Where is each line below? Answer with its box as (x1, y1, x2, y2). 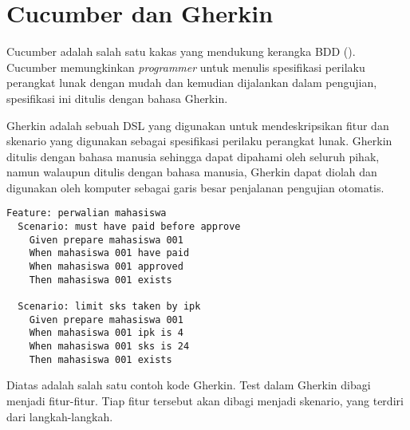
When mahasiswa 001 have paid (29, 247, 190, 259)
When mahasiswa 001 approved (29, 261, 183, 273)
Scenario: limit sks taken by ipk (18, 301, 201, 313)
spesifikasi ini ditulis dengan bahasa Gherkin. (6, 89, 228, 106)
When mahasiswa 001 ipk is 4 (29, 327, 183, 339)
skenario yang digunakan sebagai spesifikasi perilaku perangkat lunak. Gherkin (6, 132, 392, 149)
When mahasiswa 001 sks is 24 (29, 341, 190, 353)
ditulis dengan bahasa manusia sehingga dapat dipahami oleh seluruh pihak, (6, 148, 380, 164)
